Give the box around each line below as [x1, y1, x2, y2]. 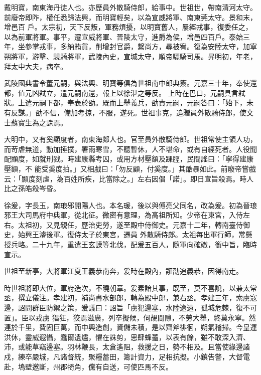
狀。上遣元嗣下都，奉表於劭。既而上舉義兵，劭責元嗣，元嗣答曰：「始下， [4, 97, 246, 108]
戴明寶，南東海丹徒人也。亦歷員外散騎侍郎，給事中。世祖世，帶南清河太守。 [4, 2, 257, 12]
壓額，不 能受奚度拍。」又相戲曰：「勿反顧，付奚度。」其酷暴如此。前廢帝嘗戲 [4, 163, 256, 173]
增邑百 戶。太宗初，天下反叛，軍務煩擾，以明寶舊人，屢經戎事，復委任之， [4, 22, 252, 32]
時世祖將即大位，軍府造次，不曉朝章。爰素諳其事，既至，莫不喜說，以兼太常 [4, 282, 257, 293]
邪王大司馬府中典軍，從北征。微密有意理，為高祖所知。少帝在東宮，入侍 [4, 210, 243, 220]
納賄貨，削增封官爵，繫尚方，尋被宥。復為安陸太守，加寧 [67, 41, 257, 52]
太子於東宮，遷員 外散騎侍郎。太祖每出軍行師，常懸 [81, 229, 252, 240]
